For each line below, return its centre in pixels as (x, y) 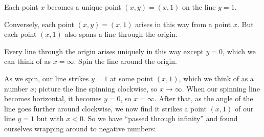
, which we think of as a (216, 78)
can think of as (28, 61)
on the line (199, 7)
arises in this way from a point (183, 24)
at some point (132, 78)
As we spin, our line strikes (47, 78)
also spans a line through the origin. (121, 34)
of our (244, 108)
